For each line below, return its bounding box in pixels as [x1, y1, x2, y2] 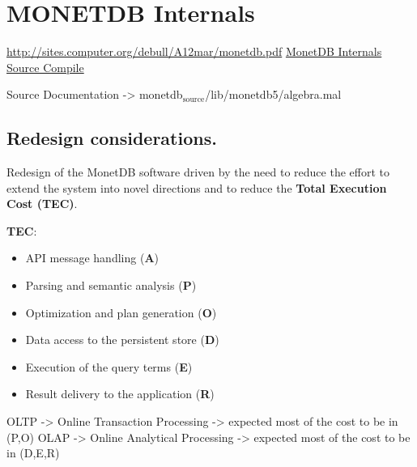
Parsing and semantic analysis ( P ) [25, 277, 197, 294]
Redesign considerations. [6, 125, 217, 151]
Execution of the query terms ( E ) [25, 358, 193, 375]
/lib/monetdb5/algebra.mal [205, 86, 342, 103]
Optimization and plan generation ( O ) [25, 304, 217, 321]
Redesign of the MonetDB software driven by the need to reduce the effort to [6, 163, 389, 180]
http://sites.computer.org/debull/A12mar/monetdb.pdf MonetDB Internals [6, 43, 382, 60]
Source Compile [6, 58, 84, 75]
